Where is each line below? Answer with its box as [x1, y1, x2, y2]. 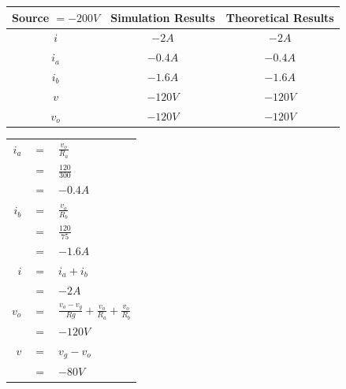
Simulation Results [110, 9, 215, 25]
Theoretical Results [225, 9, 334, 25]
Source [12, 9, 50, 25]
